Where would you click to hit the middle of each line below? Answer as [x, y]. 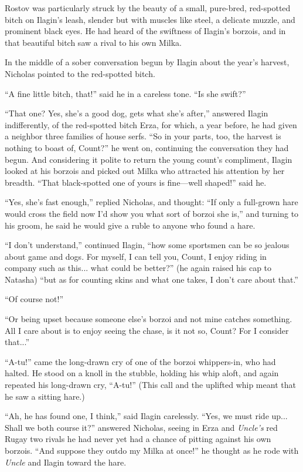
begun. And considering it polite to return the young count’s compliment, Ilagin [149, 159]
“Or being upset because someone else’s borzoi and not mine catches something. [149, 319]
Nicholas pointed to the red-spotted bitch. [80, 73]
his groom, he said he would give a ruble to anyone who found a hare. [130, 225]
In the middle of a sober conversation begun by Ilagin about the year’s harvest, [147, 62]
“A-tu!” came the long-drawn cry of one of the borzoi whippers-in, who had [140, 361]
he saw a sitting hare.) [45, 396]
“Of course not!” [34, 299]
